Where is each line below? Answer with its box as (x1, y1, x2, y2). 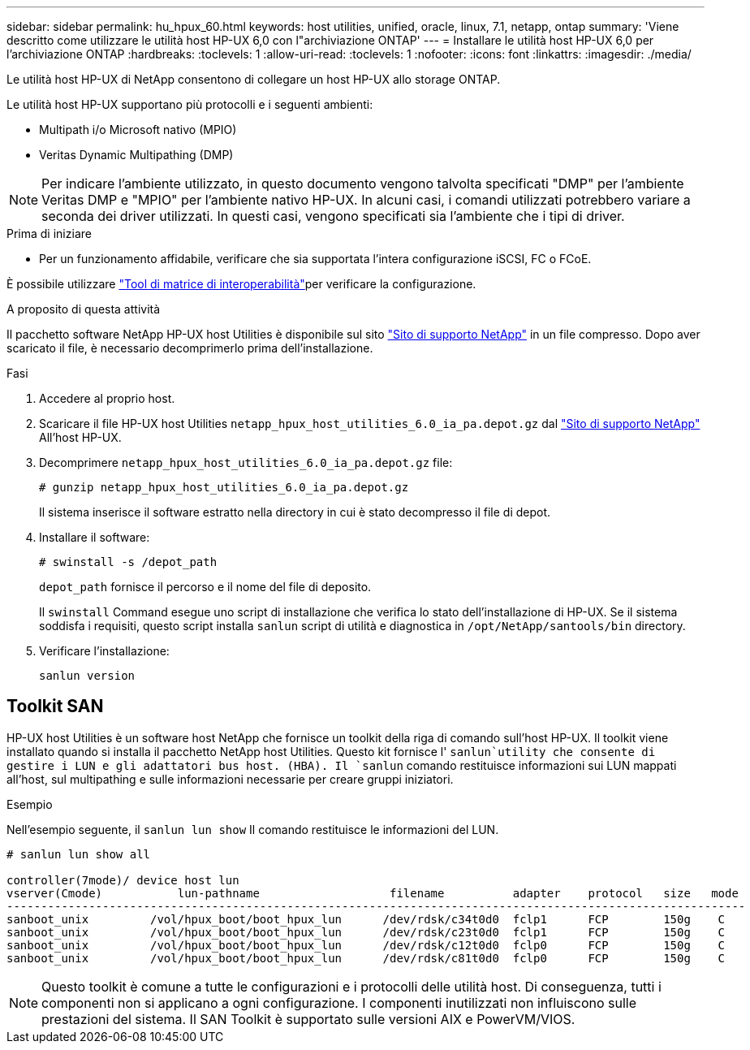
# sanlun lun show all (6, 847, 151, 861)
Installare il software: (39, 530, 150, 544)
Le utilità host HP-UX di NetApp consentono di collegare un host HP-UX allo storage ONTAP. (6, 72, 501, 86)
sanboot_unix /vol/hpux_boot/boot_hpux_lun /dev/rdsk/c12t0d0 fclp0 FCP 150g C (6, 938, 726, 952)
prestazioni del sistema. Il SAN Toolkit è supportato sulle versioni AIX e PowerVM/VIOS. (41, 1010, 575, 1027)
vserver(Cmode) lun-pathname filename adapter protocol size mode (6, 886, 739, 900)
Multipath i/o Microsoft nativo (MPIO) (39, 123, 237, 136)
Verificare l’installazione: (39, 644, 170, 658)
